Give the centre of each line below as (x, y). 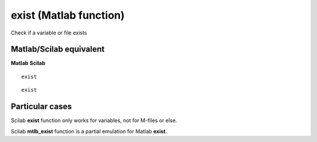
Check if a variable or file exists (49, 33)
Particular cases (41, 107)
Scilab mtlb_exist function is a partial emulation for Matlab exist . (89, 131)
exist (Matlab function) (68, 15)
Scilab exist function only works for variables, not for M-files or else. (94, 120)
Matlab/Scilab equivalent (58, 49)
